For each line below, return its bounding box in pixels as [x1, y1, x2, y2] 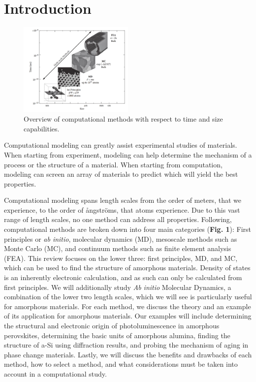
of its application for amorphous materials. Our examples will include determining [4, 311, 252, 321]
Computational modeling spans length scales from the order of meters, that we [4, 195, 241, 205]
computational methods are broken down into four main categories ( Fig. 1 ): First [4, 224, 251, 234]
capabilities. [24, 123, 60, 133]
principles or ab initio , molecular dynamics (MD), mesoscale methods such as [4, 233, 237, 244]
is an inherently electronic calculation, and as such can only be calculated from [4, 272, 242, 283]
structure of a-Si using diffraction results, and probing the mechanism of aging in [4, 340, 249, 350]
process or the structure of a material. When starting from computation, [4, 159, 223, 169]
